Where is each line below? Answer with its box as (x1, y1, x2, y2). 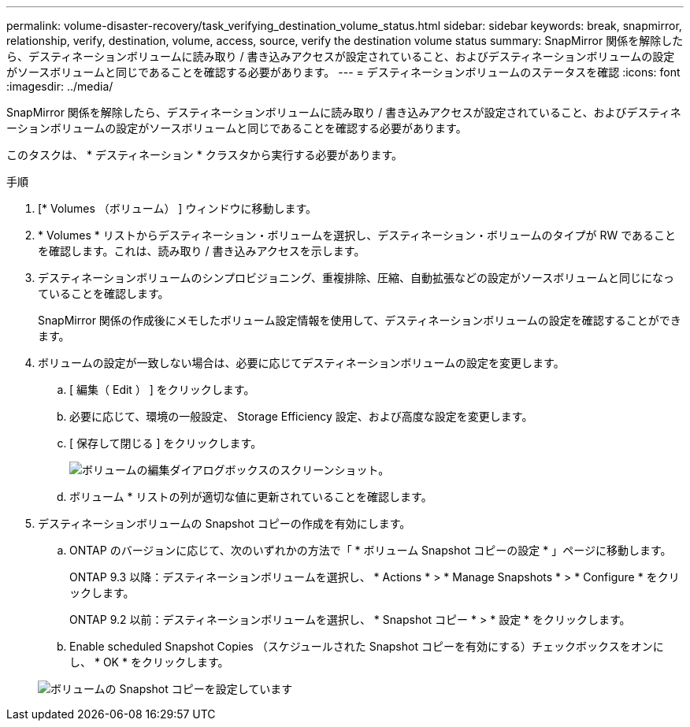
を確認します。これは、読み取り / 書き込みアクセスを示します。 (38, 244, 365, 258)
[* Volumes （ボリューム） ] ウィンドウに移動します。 (38, 202, 317, 215)
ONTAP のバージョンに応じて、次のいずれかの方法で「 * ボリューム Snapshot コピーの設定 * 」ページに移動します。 (69, 543, 672, 557)
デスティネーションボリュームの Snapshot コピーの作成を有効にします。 (38, 517, 411, 530)
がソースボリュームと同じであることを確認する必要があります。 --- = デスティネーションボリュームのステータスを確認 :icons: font (6, 65, 681, 79)
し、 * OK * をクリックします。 (69, 655, 229, 669)
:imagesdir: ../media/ (6, 80, 113, 93)
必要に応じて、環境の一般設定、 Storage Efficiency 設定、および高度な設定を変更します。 (69, 410, 533, 423)
